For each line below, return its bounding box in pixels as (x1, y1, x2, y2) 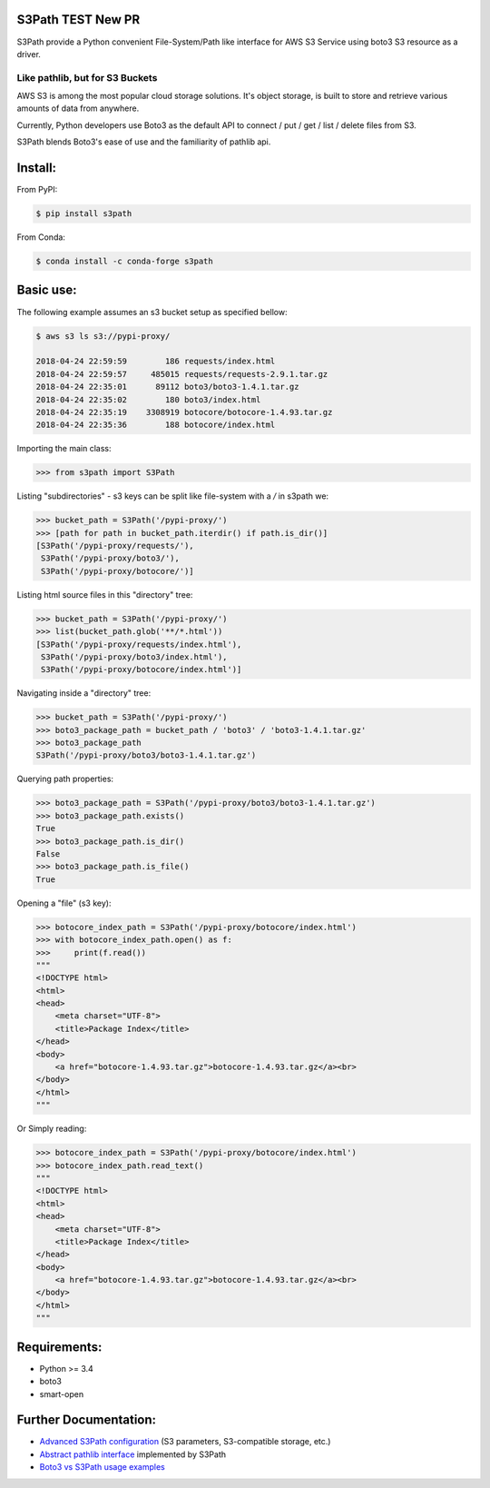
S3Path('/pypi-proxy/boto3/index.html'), (41, 651, 228, 662)
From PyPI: (16, 184, 58, 195)
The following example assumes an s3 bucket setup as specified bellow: (16, 306, 288, 317)
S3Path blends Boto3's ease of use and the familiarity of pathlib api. (16, 136, 271, 147)
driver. (16, 48, 41, 59)
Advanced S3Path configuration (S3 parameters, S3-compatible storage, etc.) (39, 1436, 331, 1447)
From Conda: (16, 232, 65, 243)
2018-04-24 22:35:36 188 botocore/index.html (35, 420, 276, 431)
